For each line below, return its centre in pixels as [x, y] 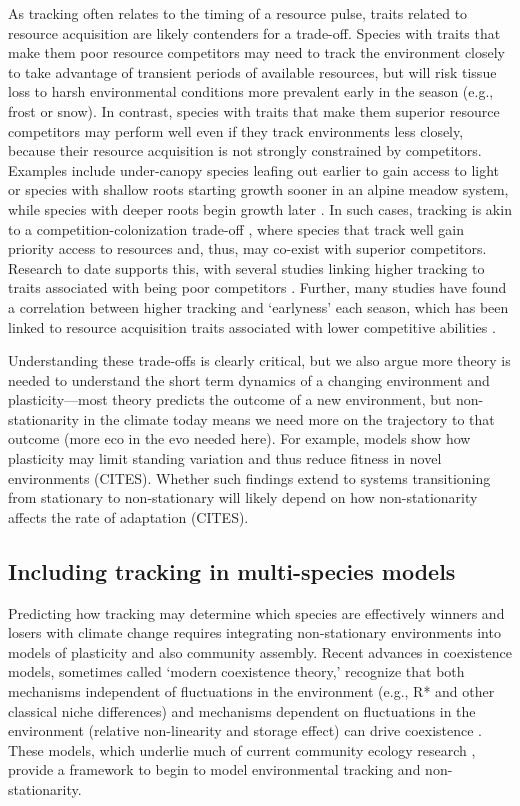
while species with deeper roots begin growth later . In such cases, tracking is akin [260, 208]
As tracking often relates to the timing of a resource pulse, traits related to [238, 13]
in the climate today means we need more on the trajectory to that [289, 418]
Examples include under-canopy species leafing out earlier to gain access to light [254, 169]
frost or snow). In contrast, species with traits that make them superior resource [254, 110]
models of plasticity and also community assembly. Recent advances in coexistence [260, 651]
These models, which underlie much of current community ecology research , [242, 749]
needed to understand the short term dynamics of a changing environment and [249, 379]
